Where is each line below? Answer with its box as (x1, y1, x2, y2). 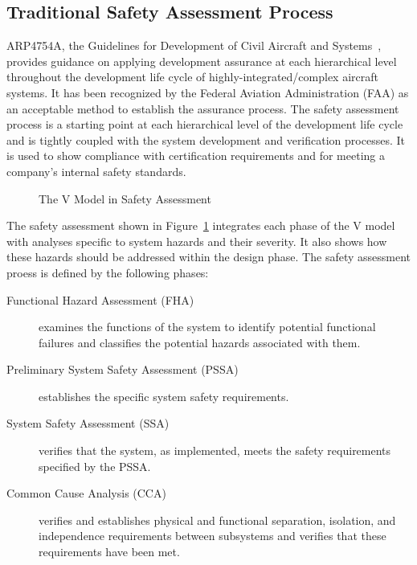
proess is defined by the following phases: (6, 264, 209, 280)
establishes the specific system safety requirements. (39, 387, 289, 404)
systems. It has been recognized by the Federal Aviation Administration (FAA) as (6, 84, 409, 100)
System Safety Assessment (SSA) (6, 415, 170, 432)
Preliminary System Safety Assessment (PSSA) (6, 361, 239, 378)
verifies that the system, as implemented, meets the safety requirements (39, 442, 391, 459)
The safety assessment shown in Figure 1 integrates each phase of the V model (6, 217, 395, 234)
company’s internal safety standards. (6, 162, 186, 179)
